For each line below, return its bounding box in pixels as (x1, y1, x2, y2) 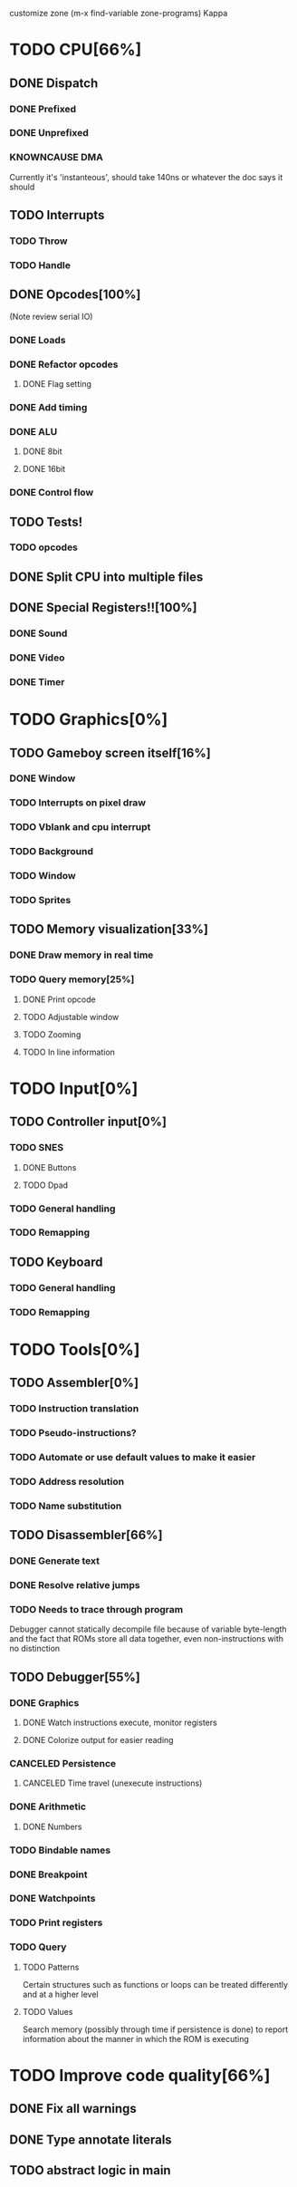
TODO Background (9, 845, 93, 858)
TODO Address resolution (9, 1475, 125, 1488)
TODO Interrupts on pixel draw (9, 796, 147, 809)
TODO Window (9, 870, 76, 882)
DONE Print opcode (22, 994, 97, 1005)
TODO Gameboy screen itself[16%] (9, 745, 211, 760)
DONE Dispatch (9, 75, 99, 91)
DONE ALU (9, 425, 58, 438)
